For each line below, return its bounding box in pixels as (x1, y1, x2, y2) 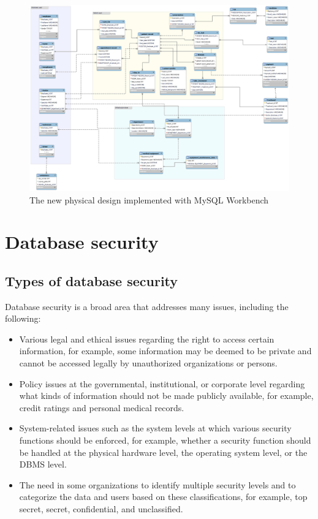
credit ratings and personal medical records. (19, 401, 184, 414)
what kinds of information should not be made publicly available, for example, (19, 389, 314, 402)
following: (5, 312, 41, 325)
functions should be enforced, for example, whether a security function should (19, 434, 311, 447)
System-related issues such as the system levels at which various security (19, 422, 292, 434)
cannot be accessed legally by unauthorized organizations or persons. (19, 357, 278, 369)
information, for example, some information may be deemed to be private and (19, 344, 312, 357)
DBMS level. (19, 458, 67, 471)
